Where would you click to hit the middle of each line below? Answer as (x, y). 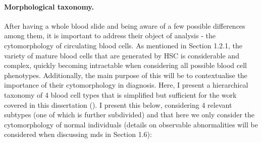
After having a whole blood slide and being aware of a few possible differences (125, 25)
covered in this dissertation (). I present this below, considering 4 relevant (118, 104)
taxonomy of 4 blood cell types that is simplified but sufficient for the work (120, 94)
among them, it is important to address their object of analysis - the (110, 35)
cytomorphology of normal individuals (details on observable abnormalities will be (131, 124)
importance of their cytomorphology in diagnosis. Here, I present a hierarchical (126, 85)
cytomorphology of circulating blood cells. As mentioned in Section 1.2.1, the (123, 45)
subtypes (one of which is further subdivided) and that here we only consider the (129, 115)
